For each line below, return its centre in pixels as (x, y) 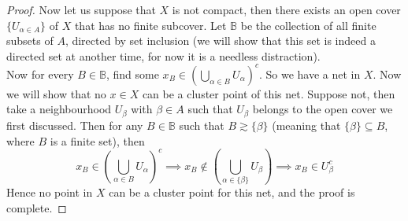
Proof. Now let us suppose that (81, 9)
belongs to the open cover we (323, 109)
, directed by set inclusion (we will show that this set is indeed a (220, 41)
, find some (132, 74)
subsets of (30, 41)
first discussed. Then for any (75, 125)
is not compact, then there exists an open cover (286, 9)
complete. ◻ (37, 207)
